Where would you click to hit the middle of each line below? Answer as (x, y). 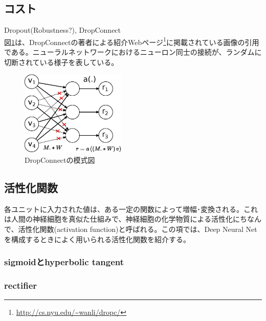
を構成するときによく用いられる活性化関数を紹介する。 (97, 239)
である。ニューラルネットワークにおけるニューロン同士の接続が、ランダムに (133, 52)
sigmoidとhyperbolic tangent (64, 262)
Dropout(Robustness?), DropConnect (63, 30)
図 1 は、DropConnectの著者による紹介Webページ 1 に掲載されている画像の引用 (132, 41)
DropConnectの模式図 (60, 160)
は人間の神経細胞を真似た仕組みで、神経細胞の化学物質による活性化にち (126, 219)
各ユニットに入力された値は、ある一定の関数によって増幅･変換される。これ (131, 209)
